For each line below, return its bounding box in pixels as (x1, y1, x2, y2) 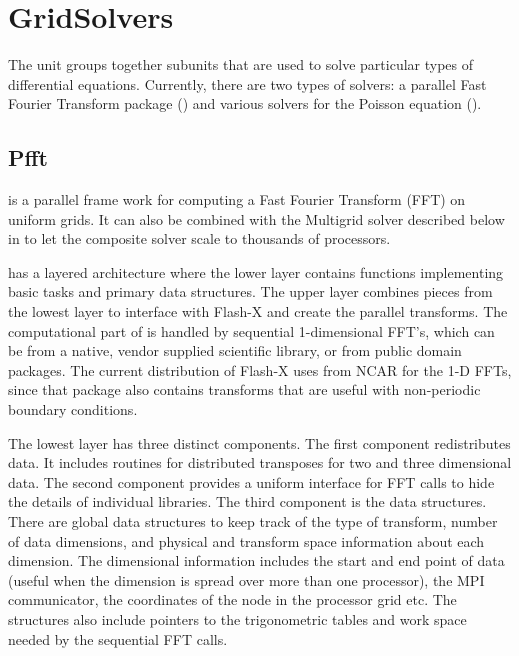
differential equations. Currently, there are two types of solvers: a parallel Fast (8, 73, 487, 94)
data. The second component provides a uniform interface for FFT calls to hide (8, 471, 495, 492)
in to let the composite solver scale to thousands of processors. (8, 228, 391, 249)
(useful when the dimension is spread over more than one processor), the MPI (8, 569, 485, 590)
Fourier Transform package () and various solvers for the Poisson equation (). (8, 93, 482, 114)
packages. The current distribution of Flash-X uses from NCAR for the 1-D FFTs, (8, 359, 512, 380)
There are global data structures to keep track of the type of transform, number (8, 511, 498, 532)
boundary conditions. (8, 399, 138, 420)
